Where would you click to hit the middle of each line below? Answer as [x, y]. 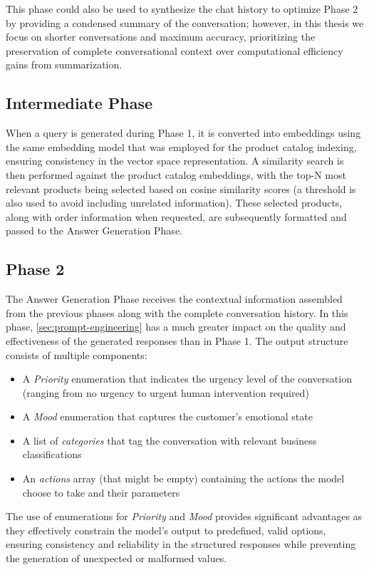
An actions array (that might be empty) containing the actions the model [183, 478]
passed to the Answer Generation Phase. [94, 230]
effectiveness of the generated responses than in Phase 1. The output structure [177, 340]
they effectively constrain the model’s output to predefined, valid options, [166, 530]
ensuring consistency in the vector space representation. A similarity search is [175, 161]
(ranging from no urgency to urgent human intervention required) [166, 392]
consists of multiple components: [77, 354]
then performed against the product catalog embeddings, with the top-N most [176, 174]
